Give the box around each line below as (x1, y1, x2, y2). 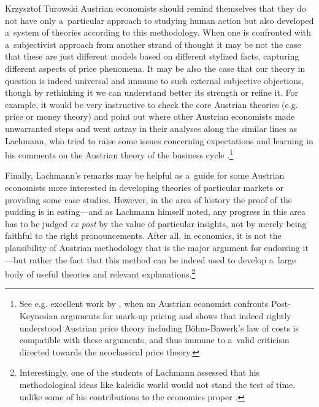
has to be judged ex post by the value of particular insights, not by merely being (5, 217, 307, 230)
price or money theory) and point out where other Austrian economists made (5, 110, 295, 123)
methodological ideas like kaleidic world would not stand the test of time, (19, 378, 296, 390)
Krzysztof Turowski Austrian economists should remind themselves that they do (5, 2, 306, 14)
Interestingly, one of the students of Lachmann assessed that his (19, 366, 260, 379)
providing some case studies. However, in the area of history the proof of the (5, 193, 293, 206)
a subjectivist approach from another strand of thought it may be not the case (5, 37, 301, 50)
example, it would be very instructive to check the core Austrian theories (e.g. (5, 98, 298, 110)
